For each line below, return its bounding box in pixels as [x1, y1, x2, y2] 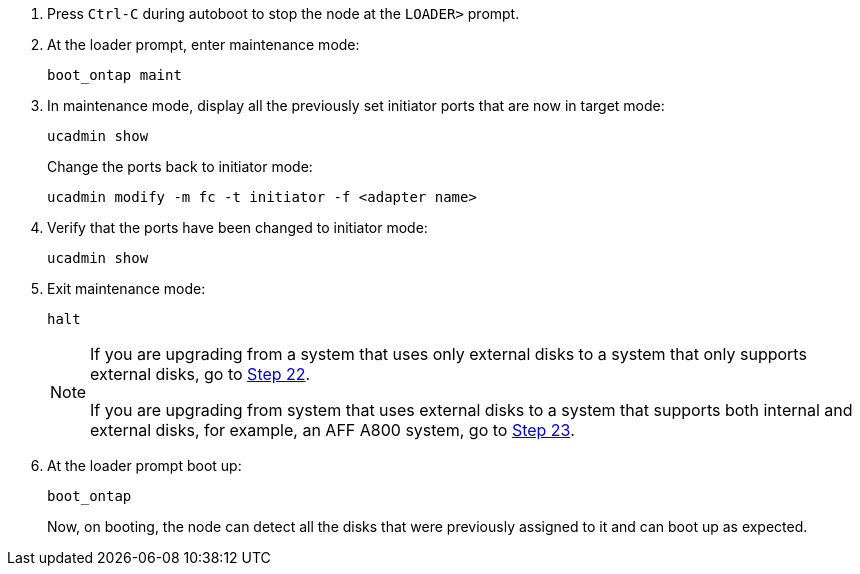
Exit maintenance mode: [47, 280, 206, 297]
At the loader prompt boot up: [47, 457, 242, 474]
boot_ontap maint [47, 67, 182, 83]
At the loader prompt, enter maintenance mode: [47, 36, 360, 53]
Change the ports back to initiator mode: [47, 158, 313, 175]
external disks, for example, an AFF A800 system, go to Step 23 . [90, 420, 575, 440]
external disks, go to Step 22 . [90, 364, 311, 384]
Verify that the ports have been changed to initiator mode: [47, 219, 428, 236]
